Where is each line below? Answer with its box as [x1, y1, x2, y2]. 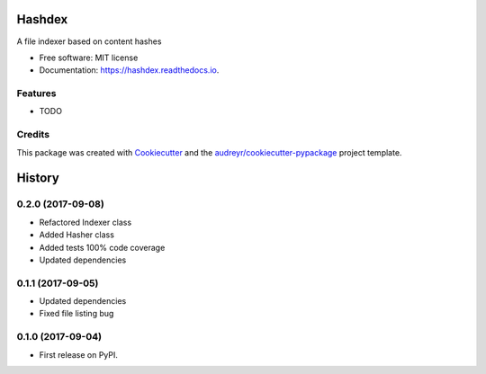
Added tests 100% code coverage [39, 242, 166, 253]
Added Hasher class [39, 229, 114, 240]
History [16, 171, 60, 186]
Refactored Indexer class [39, 217, 132, 227]
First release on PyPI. [39, 349, 119, 360]
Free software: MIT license [39, 52, 139, 63]
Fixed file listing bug [39, 308, 114, 319]
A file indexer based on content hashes [16, 36, 162, 47]
